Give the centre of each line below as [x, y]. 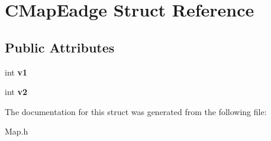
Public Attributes [60, 47]
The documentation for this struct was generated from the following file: [136, 111]
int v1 [16, 72]
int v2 [16, 92]
